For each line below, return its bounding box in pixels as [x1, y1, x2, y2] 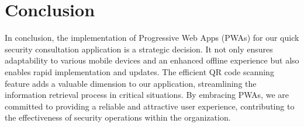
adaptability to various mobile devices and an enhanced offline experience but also [5, 54, 299, 66]
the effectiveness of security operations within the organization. [5, 111, 231, 124]
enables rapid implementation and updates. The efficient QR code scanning [5, 65, 274, 77]
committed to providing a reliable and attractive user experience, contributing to [5, 100, 295, 112]
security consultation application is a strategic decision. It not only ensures [5, 43, 273, 55]
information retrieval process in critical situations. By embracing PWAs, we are [5, 89, 289, 101]
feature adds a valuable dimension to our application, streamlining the [5, 77, 257, 89]
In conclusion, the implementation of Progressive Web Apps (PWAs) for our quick [5, 31, 299, 44]
